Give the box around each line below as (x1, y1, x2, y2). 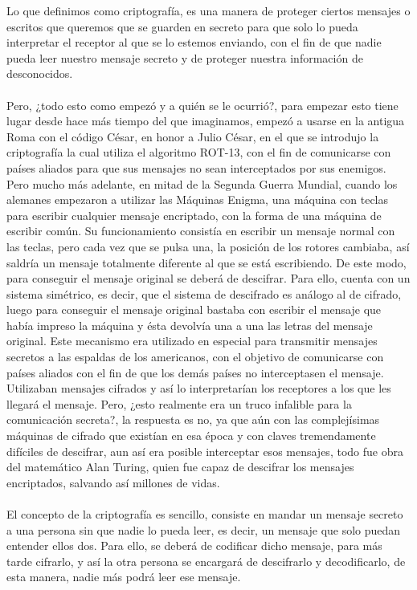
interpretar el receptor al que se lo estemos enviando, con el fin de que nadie (6, 34, 382, 51)
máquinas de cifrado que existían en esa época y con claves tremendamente (6, 427, 376, 444)
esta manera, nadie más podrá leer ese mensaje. (6, 568, 241, 585)
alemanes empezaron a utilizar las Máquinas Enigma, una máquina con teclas (6, 191, 389, 208)
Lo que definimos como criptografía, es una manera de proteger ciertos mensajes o (6, 2, 411, 18)
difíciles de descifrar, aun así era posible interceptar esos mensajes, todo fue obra (6, 442, 403, 459)
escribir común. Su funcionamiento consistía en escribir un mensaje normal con (6, 222, 395, 239)
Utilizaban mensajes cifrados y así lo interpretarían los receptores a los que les (6, 380, 391, 397)
